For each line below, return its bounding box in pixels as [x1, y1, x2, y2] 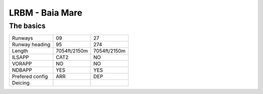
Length [12, 48, 29, 55]
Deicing [12, 79, 30, 86]
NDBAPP [12, 67, 33, 74]
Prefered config [12, 73, 48, 80]
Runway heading [12, 41, 51, 48]
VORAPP [12, 60, 32, 67]
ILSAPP [12, 54, 29, 61]
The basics [9, 21, 46, 30]
